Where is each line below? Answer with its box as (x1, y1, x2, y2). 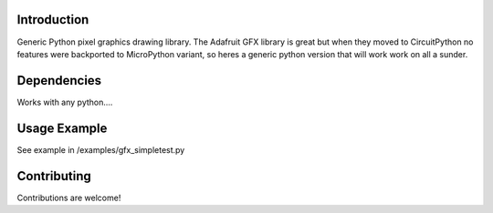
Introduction (16, 12, 89, 27)
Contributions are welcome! (16, 192, 121, 203)
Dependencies (16, 73, 102, 88)
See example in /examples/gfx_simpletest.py (16, 144, 185, 155)
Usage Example (16, 120, 108, 136)
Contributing (16, 168, 91, 184)
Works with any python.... (16, 96, 113, 107)
